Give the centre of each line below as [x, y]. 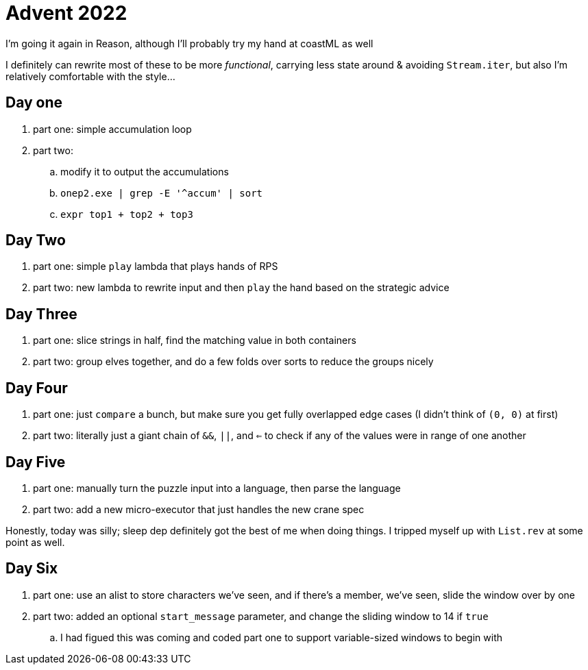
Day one [34, 103]
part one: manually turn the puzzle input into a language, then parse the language [217, 488]
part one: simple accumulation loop [112, 129]
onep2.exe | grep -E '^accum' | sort [162, 193]
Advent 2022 [66, 13]
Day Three [41, 314]
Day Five [36, 462]
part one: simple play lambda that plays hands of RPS [156, 266]
